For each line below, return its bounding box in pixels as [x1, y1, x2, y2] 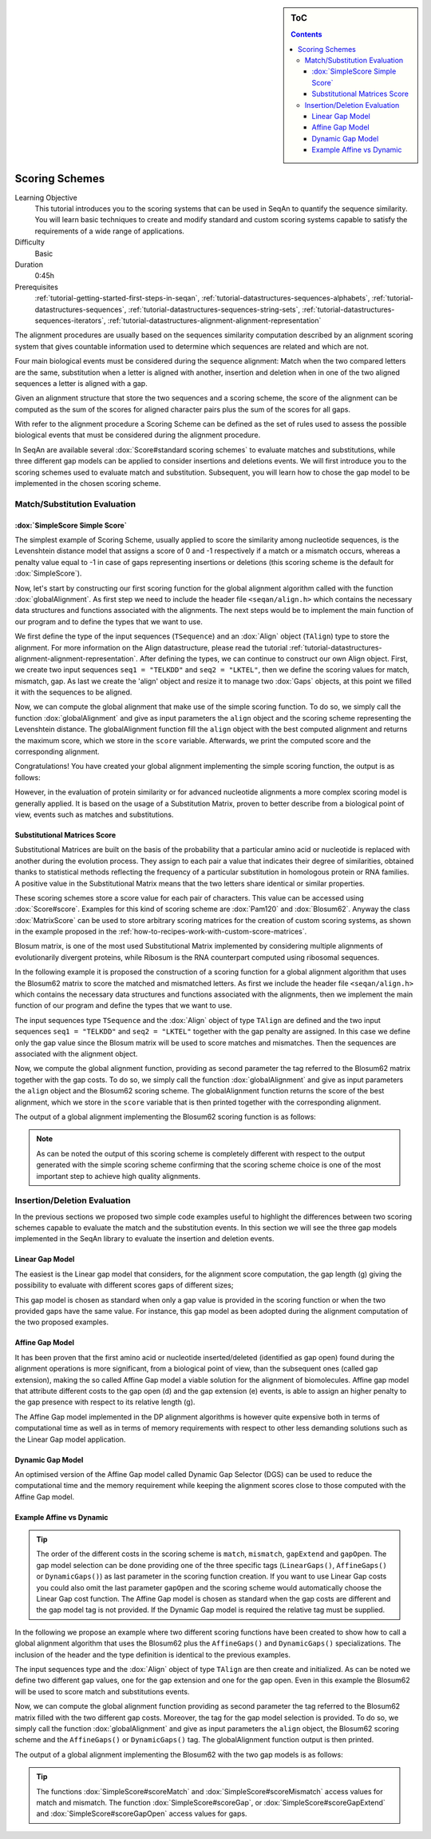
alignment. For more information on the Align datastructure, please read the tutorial [14, 643, 288, 652]
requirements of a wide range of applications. [34, 226, 185, 236]
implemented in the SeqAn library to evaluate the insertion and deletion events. [14, 1234, 275, 1244]
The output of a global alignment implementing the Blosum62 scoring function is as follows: [14, 1112, 317, 1121]
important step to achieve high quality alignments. [36, 1171, 201, 1180]
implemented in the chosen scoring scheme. [14, 479, 161, 488]
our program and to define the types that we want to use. [14, 616, 203, 627]
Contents [291, 30, 322, 39]
